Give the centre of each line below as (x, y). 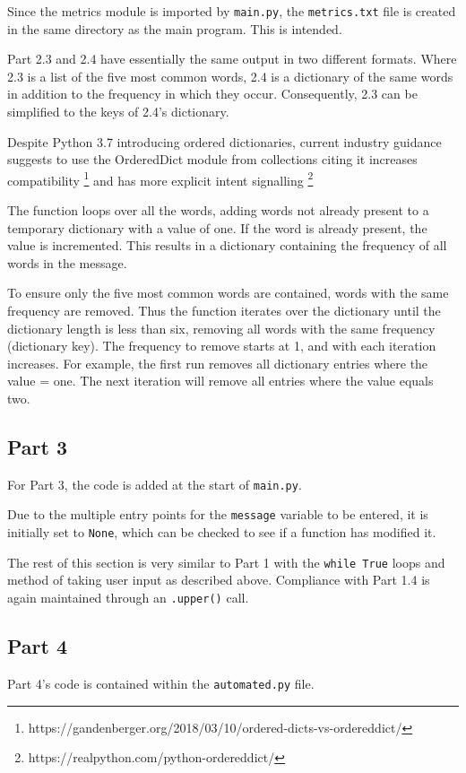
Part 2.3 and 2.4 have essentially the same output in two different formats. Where (232, 59)
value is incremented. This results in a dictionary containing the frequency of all (227, 245)
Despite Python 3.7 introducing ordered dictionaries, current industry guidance (224, 141)
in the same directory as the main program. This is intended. (175, 28)
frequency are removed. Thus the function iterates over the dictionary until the (224, 311)
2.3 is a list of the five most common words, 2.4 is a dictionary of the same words (230, 76)
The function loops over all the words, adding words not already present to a (218, 210)
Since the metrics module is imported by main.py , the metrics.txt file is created (232, 11)
